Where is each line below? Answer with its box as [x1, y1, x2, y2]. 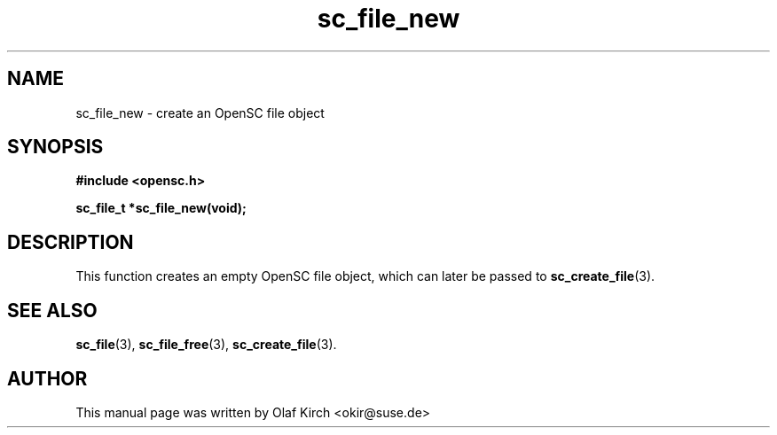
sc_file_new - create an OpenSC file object [75, 105, 325, 120]
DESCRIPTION [7, 230, 134, 253]
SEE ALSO [7, 299, 98, 322]
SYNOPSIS [7, 136, 104, 159]
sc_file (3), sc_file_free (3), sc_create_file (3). [75, 337, 337, 353]
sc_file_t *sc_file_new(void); [75, 200, 247, 216]
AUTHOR [7, 367, 88, 390]
